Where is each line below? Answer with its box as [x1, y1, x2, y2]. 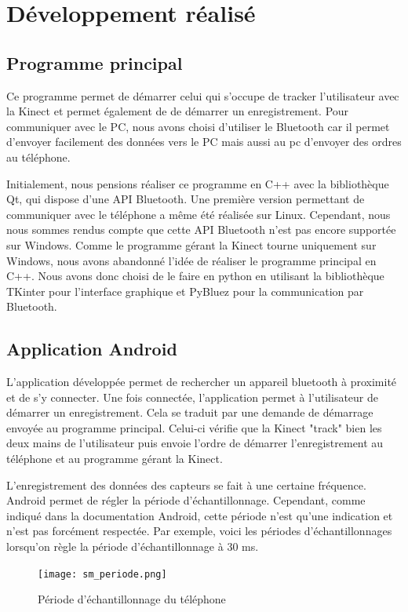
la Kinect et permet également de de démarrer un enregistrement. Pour [6, 103, 349, 119]
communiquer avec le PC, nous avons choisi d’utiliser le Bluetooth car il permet [6, 118, 390, 134]
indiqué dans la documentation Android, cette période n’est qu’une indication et [6, 507, 393, 523]
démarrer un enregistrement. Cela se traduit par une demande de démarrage [6, 404, 373, 421]
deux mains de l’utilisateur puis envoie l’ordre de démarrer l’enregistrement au [6, 435, 384, 451]
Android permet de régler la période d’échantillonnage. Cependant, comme [6, 492, 366, 508]
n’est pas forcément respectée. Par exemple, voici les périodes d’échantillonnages [6, 523, 392, 539]
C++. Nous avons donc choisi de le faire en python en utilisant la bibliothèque [6, 268, 384, 284]
